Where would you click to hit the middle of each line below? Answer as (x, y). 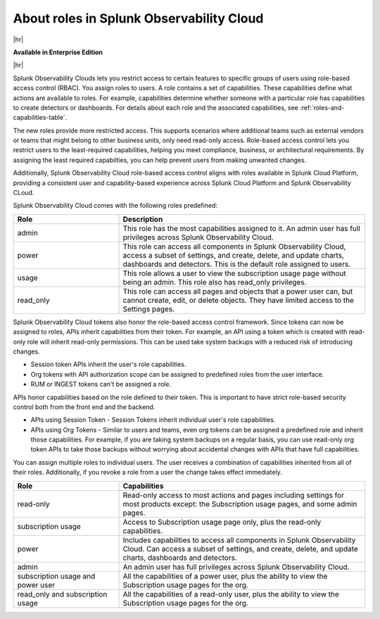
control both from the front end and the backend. (84, 407)
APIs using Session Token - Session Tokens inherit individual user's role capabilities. (153, 420)
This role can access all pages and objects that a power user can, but (238, 291)
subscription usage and (56, 576)
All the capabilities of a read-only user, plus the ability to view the (231, 594)
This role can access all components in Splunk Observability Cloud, (234, 246)
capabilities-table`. (40, 118)
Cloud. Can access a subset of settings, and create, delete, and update (240, 549)
